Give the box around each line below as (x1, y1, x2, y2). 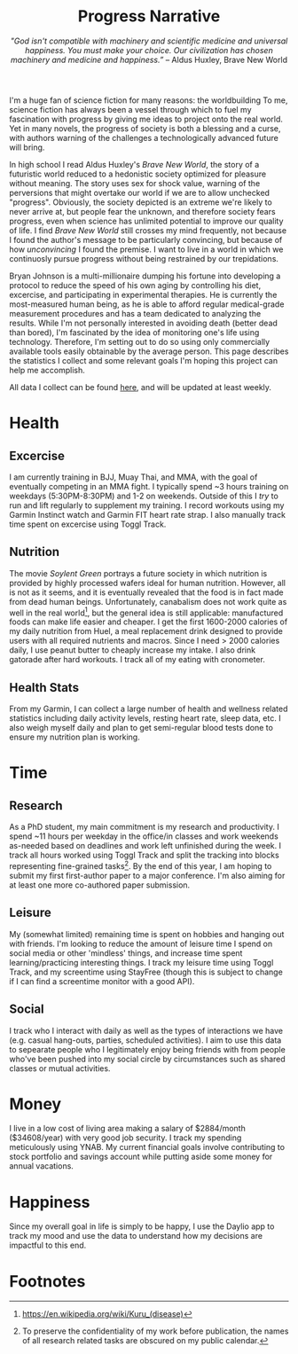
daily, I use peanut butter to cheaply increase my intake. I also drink (9, 645, 255, 655)
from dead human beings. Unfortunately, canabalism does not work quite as (9, 596, 287, 607)
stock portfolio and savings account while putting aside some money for (9, 1151, 273, 1162)
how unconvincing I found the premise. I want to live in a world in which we (9, 244, 284, 254)
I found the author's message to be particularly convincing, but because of (9, 234, 283, 245)
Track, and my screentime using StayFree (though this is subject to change (9, 967, 284, 977)
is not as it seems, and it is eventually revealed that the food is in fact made (9, 587, 284, 598)
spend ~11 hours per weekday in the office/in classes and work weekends (9, 831, 279, 841)
